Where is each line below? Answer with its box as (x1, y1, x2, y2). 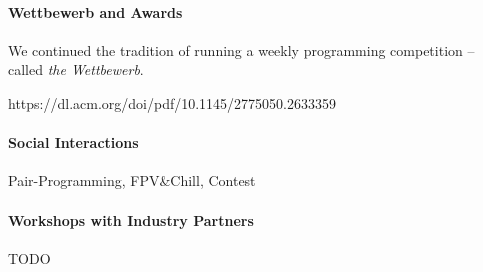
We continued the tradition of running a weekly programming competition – (8, 39, 475, 60)
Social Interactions (8, 132, 139, 153)
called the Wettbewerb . (8, 59, 144, 80)
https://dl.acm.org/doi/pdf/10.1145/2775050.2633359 (8, 92, 337, 113)
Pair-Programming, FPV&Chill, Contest (8, 170, 256, 191)
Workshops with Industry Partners (8, 209, 254, 230)
